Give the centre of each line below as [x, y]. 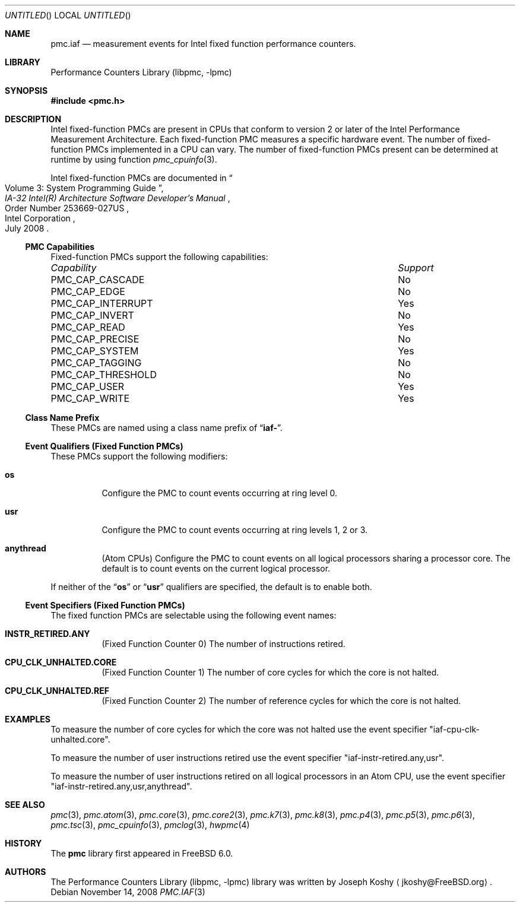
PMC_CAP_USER [88, 386]
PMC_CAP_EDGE [88, 291]
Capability [74, 268]
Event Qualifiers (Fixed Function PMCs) [104, 446]
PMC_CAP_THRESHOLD [104, 375]
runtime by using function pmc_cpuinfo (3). [134, 159]
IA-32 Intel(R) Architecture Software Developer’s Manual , [118, 198]
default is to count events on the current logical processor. [216, 568]
